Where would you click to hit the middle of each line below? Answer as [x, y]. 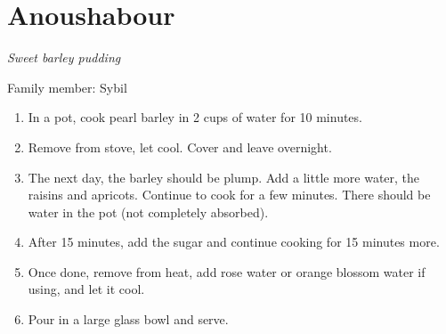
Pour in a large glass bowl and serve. [128, 319]
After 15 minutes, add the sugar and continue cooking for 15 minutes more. [234, 242]
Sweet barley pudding [64, 57]
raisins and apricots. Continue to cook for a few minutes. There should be [229, 195]
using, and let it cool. [86, 289]
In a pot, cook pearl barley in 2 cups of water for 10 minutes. [195, 117]
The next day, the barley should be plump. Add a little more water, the [224, 177]
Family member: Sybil [67, 87]
